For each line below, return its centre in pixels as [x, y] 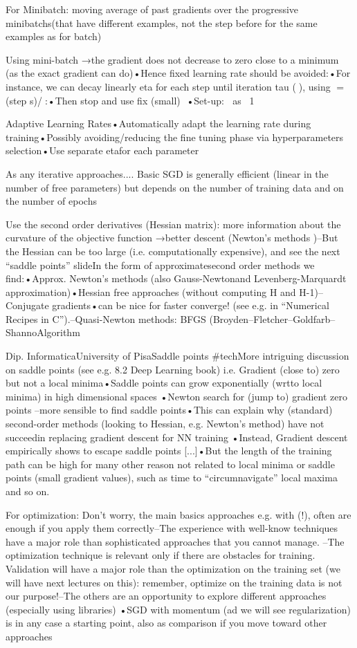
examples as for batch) [54, 36]
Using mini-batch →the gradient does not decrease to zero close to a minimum [172, 59]
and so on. [28, 491]
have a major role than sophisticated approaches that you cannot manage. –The [175, 541]
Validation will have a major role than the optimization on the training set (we [173, 568]
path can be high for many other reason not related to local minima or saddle [170, 464]
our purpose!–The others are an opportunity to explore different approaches [166, 596]
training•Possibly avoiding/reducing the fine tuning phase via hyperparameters [175, 137]
